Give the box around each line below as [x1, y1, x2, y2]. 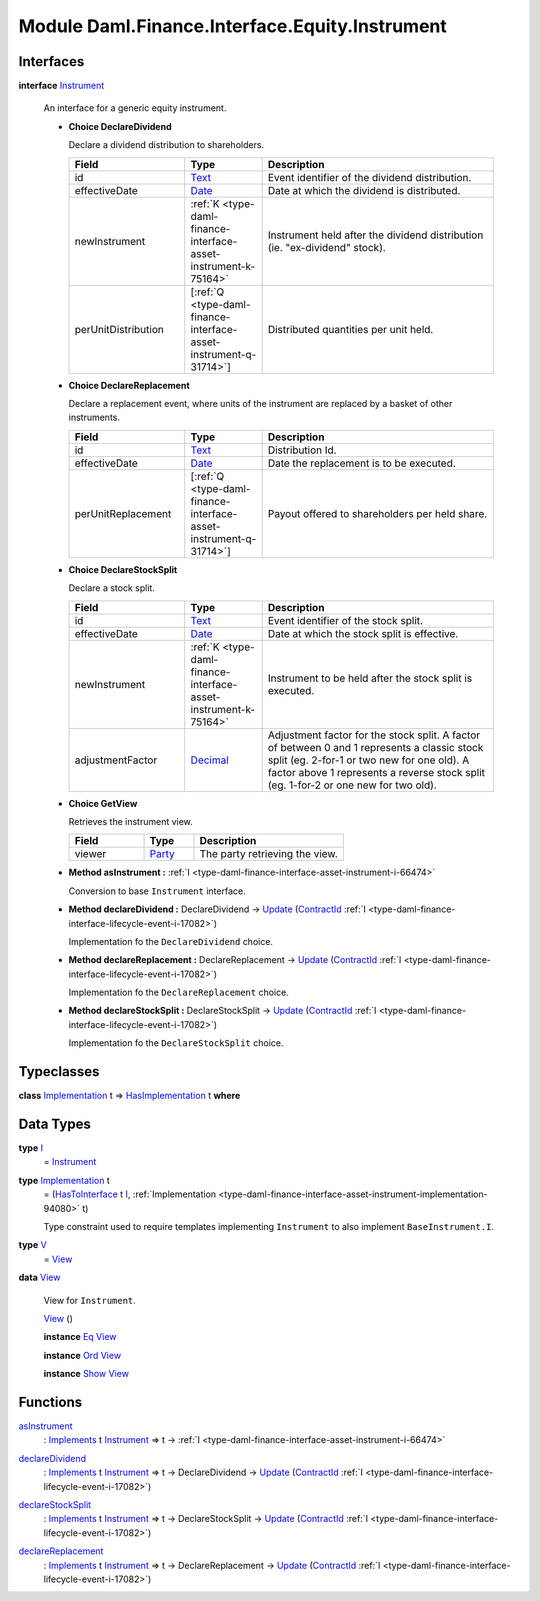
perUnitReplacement [74, 506, 172, 520]
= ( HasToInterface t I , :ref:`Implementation [43, 1188, 217, 1200]
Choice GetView [68, 797, 138, 809]
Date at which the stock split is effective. [267, 626, 459, 640]
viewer [74, 847, 107, 861]
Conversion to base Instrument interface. [68, 885, 246, 897]
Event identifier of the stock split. [267, 613, 424, 627]
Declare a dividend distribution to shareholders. [68, 139, 265, 151]
